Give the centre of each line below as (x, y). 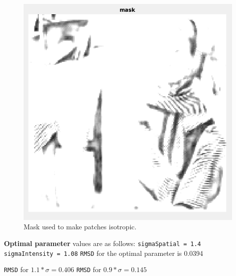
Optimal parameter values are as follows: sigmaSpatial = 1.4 (103, 243)
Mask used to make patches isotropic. (80, 227)
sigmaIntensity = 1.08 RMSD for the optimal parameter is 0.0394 (104, 253)
